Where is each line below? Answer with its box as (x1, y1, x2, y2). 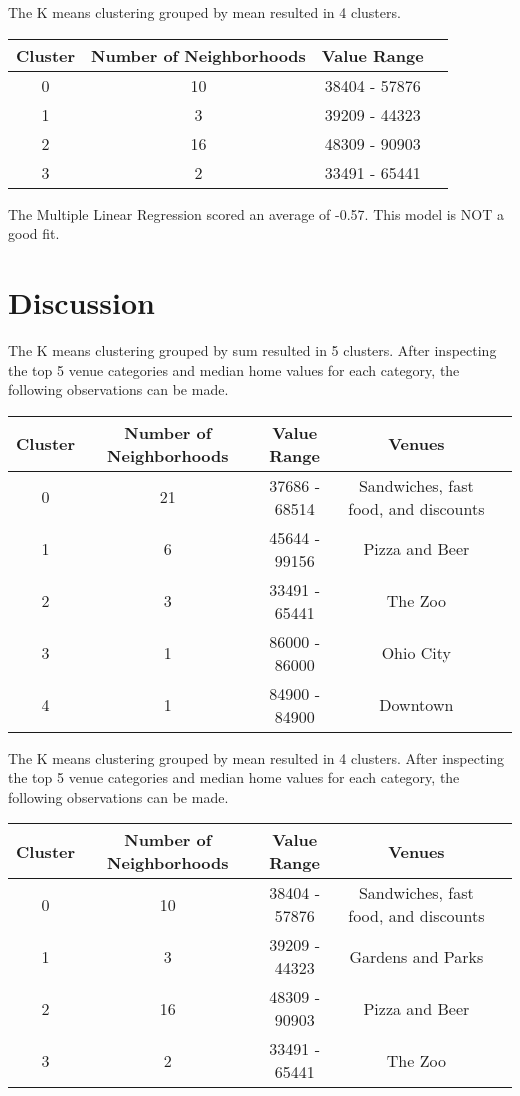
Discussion (8, 281, 155, 322)
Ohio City (381, 641, 452, 665)
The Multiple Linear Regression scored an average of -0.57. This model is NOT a (8, 203, 504, 224)
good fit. (8, 223, 60, 244)
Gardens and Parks (349, 944, 484, 968)
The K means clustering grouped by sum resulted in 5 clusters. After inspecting (8, 339, 497, 360)
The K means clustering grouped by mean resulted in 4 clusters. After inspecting (8, 747, 505, 768)
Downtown (379, 693, 454, 717)
